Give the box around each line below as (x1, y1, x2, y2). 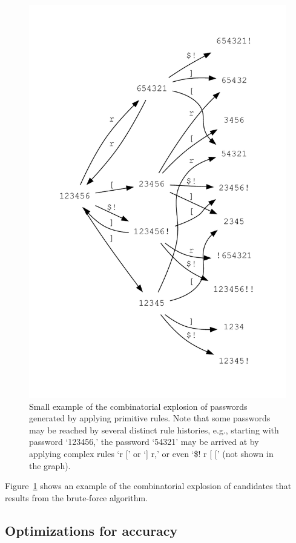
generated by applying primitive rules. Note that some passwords (29, 412, 271, 424)
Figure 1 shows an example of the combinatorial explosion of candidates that (5, 479, 292, 492)
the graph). (29, 459, 71, 472)
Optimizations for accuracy (5, 521, 178, 539)
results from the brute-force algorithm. (5, 491, 148, 504)
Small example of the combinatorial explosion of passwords (29, 400, 248, 412)
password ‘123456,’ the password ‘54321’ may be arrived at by (29, 435, 259, 448)
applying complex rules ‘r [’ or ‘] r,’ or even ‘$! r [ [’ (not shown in (29, 447, 274, 459)
